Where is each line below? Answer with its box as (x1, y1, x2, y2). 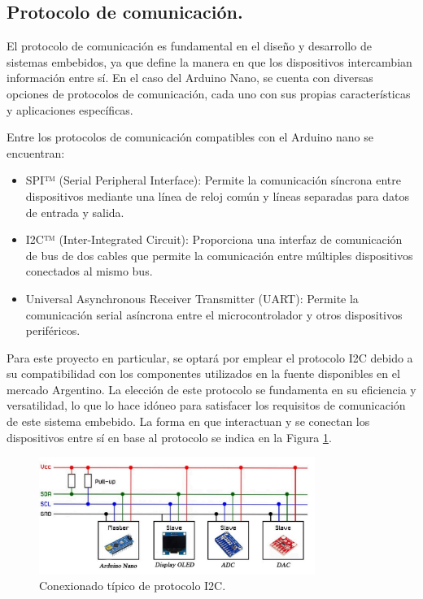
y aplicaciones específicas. (7, 101, 133, 118)
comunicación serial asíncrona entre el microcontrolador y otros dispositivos (25, 306, 403, 323)
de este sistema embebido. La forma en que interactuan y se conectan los (7, 413, 370, 430)
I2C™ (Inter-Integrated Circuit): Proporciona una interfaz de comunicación (25, 231, 403, 248)
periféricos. (25, 322, 81, 339)
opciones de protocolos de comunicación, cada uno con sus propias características (7, 85, 411, 102)
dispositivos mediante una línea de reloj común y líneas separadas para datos (25, 187, 410, 204)
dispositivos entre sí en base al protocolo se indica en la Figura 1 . (7, 428, 332, 445)
